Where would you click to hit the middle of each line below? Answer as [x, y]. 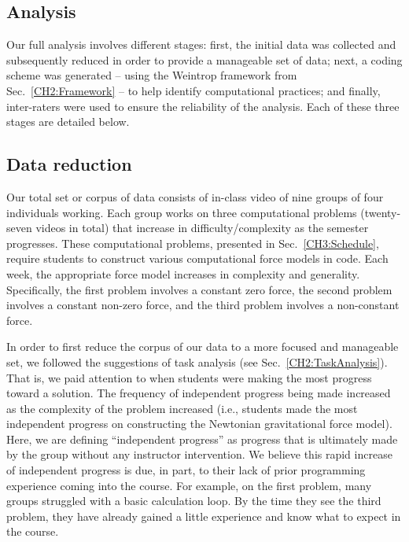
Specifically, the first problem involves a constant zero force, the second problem [199, 289]
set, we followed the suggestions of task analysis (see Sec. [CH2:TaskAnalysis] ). [197, 361]
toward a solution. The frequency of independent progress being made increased [199, 393]
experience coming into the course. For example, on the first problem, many [189, 485]
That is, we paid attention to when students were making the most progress [189, 377]
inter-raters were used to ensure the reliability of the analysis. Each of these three [203, 106]
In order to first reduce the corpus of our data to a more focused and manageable [203, 347]
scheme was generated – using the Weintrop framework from [152, 75]
